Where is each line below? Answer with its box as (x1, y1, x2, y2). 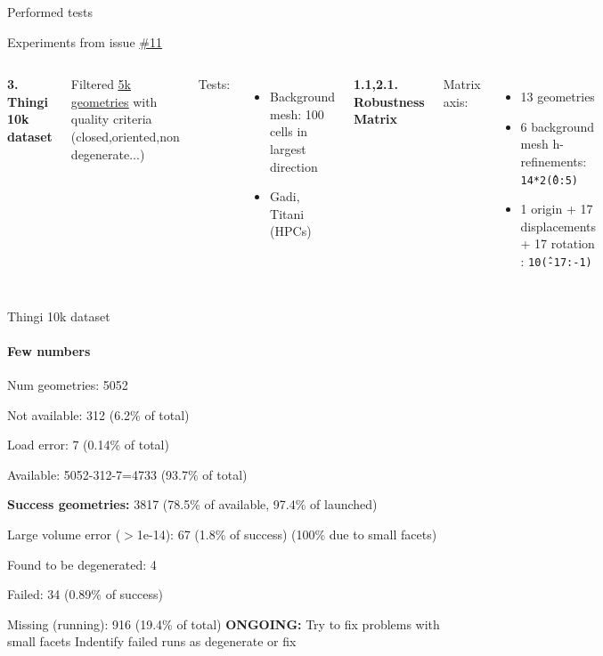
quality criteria (70, 109, 152, 128)
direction (270, 157, 318, 175)
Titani (270, 204, 305, 223)
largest (270, 139, 306, 158)
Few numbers (7, 341, 91, 360)
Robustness (354, 92, 425, 110)
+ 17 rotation (520, 234, 595, 253)
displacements (520, 216, 597, 235)
